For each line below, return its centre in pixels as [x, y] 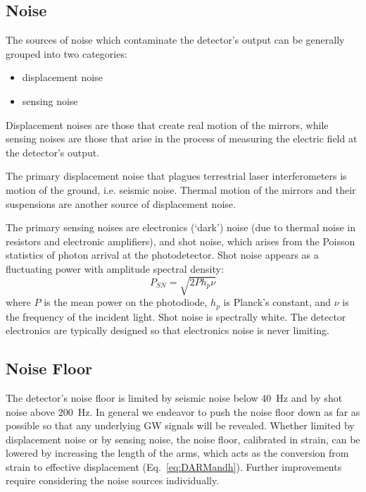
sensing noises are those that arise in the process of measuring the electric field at [182, 139]
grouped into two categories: [67, 53]
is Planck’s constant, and [277, 302]
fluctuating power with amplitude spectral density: [115, 268]
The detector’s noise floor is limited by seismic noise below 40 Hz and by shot [174, 397]
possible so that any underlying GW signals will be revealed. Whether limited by [180, 425]
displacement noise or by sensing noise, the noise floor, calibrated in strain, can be [183, 439]
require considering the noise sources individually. [113, 480]
